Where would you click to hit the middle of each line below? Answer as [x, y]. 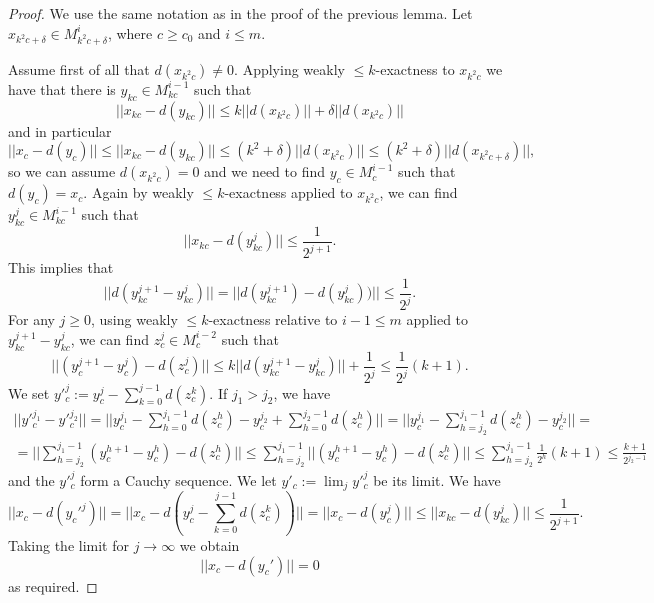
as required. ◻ [53, 585]
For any [31, 319]
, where [130, 32]
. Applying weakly [289, 68]
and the [31, 479]
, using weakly [134, 319]
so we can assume [62, 171]
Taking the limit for [69, 544]
